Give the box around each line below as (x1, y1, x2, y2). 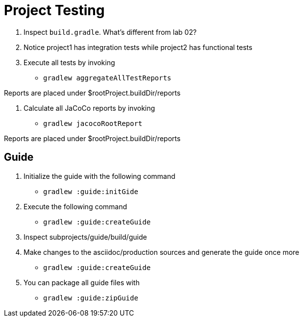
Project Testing (4, 2, 105, 19)
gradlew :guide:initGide (43, 187, 138, 196)
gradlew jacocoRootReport (43, 119, 143, 127)
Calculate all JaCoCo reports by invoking (24, 103, 155, 112)
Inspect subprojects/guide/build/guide (24, 232, 147, 241)
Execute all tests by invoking (24, 58, 115, 67)
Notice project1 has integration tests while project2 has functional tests (24, 43, 252, 51)
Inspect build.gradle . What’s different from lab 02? (24, 27, 197, 36)
